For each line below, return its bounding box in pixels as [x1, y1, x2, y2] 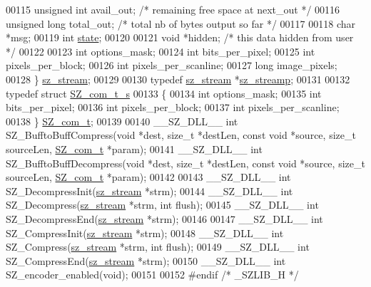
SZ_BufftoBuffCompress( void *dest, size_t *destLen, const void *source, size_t [6, 127, 356, 142]
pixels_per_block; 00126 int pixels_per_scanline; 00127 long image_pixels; [6, 58, 337, 73]
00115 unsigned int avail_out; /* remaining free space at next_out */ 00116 [6, 2, 340, 16]
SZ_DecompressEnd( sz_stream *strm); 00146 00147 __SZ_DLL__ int [6, 211, 323, 226]
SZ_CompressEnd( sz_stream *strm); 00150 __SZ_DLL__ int [6, 253, 286, 268]
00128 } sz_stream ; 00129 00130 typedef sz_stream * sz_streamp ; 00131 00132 [6, 71, 350, 86]
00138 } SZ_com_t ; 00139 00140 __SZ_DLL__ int [6, 113, 238, 128]
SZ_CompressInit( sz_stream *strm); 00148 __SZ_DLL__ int [6, 225, 284, 240]
